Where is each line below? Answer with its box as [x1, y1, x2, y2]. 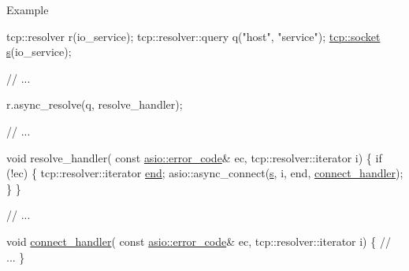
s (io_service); [6, 43, 72, 60]
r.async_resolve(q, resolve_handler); [6, 96, 183, 113]
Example [6, 2, 49, 17]
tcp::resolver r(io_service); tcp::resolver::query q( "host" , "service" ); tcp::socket [6, 28, 381, 44]
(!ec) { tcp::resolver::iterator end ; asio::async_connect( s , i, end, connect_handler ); [6, 165, 403, 181]
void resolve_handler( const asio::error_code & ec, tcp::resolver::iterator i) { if [6, 149, 382, 165]
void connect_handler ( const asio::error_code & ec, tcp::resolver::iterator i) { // [6, 232, 391, 249]
